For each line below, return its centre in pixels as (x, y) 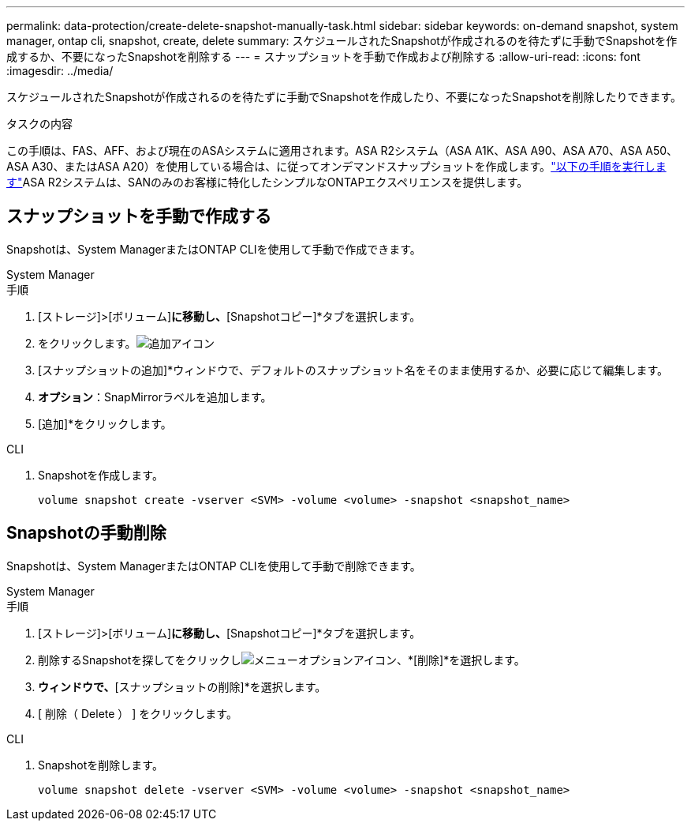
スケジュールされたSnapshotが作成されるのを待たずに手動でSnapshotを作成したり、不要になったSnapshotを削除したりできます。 (344, 97)
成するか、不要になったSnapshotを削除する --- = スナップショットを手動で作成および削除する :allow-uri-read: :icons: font (323, 56)
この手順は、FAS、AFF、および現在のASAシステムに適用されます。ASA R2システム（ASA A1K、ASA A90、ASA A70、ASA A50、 (342, 150)
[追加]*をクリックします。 (105, 423)
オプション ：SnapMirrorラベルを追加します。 (155, 397)
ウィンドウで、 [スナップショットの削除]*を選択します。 (182, 686)
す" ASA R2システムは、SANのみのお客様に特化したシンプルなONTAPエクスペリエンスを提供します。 (267, 182)
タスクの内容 (39, 124)
